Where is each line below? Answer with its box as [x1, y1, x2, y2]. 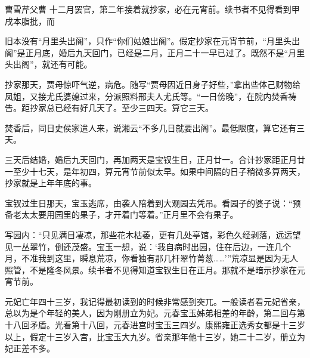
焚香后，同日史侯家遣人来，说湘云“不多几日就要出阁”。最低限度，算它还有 [5, 121, 297, 134]
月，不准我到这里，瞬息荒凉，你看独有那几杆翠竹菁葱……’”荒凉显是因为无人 [5, 252, 299, 264]
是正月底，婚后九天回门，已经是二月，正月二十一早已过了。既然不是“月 [17, 46, 297, 58]
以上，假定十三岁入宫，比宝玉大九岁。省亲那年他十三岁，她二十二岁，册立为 [5, 330, 305, 342]
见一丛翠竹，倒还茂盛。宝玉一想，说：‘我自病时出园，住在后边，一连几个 [5, 240, 291, 252]
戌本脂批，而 [5, 14, 55, 27]
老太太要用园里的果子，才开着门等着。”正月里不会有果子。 [13, 208, 238, 221]
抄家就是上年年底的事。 [5, 177, 97, 189]
